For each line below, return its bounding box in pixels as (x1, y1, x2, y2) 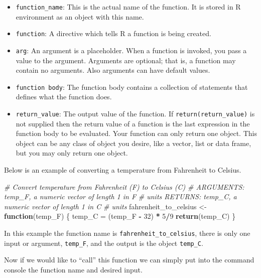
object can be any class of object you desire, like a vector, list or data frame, (16, 137, 251, 148)
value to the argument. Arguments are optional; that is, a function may (16, 55, 236, 65)
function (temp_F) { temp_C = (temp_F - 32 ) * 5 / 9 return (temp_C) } (4, 211, 236, 221)
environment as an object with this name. (16, 11, 144, 22)
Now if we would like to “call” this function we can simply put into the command (4, 254, 254, 265)
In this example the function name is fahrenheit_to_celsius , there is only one (4, 228, 250, 238)
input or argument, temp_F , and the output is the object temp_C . (4, 237, 203, 248)
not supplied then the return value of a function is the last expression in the (16, 118, 250, 128)
